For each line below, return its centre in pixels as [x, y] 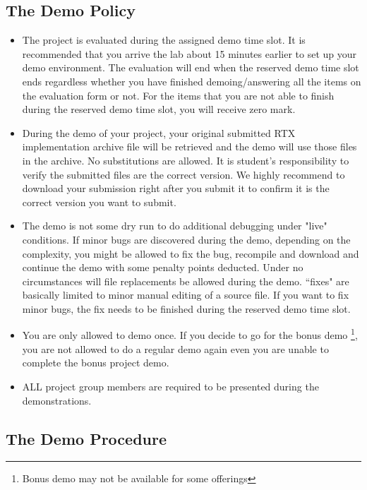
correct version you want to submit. [99, 202]
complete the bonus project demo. [96, 363]
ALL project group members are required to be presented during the [170, 386]
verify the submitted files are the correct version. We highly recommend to [183, 174]
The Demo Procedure [86, 438]
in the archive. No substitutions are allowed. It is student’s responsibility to [186, 160]
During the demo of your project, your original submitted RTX [159, 132]
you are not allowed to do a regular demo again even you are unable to [175, 348]
